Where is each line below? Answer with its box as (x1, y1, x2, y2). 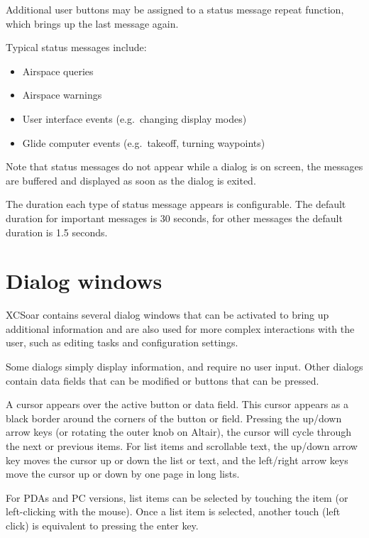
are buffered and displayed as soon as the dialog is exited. (6, 172, 256, 187)
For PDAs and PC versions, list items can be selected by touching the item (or (6, 490, 348, 505)
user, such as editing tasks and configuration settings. (6, 335, 238, 350)
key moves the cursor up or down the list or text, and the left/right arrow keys (6, 452, 348, 467)
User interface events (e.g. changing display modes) (22, 111, 247, 126)
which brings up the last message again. (6, 16, 179, 31)
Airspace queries (22, 63, 94, 78)
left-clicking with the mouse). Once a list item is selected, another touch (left (6, 504, 341, 519)
